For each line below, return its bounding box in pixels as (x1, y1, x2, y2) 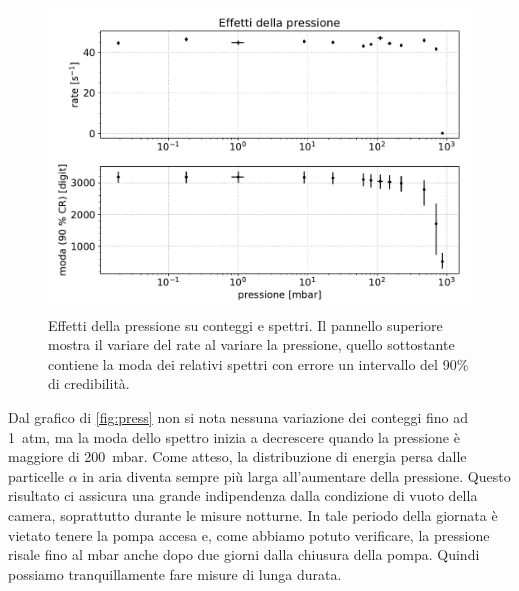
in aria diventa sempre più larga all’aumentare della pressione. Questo (82, 465, 511, 486)
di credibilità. (48, 373, 130, 394)
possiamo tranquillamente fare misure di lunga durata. (8, 563, 342, 584)
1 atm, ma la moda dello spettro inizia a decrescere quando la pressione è (8, 426, 460, 447)
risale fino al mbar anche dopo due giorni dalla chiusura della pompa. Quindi (8, 544, 480, 565)
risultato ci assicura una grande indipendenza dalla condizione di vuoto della (8, 485, 478, 506)
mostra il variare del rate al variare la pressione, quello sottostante (48, 334, 455, 355)
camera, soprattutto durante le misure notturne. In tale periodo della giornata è (8, 505, 498, 526)
